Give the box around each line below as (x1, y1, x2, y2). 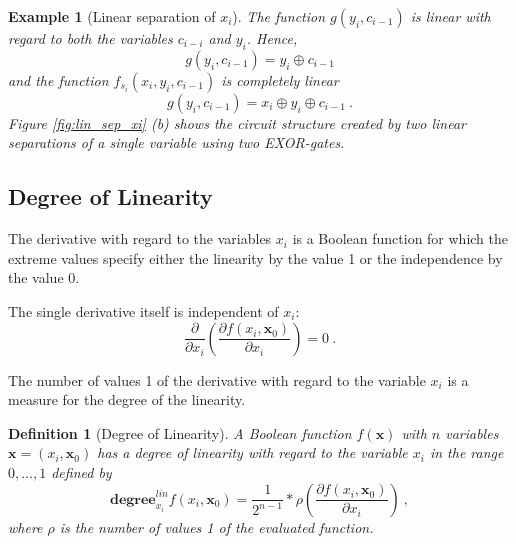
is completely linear (221, 69, 339, 90)
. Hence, (246, 28, 298, 48)
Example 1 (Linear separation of (8, 6, 216, 26)
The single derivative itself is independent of (8, 300, 279, 321)
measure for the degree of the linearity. (8, 389, 246, 410)
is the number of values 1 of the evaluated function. (59, 516, 374, 537)
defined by (51, 461, 112, 482)
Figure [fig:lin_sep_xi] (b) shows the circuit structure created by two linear (8, 112, 467, 133)
